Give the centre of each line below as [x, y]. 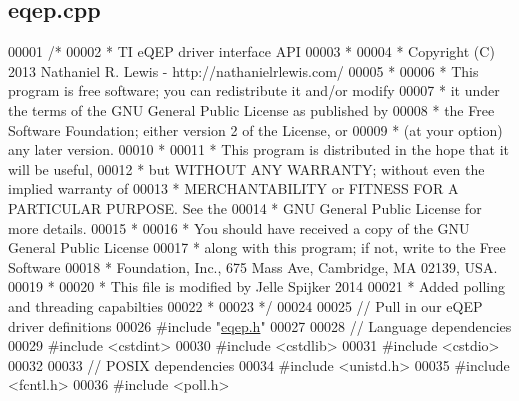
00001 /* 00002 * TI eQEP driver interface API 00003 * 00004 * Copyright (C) [251, 51]
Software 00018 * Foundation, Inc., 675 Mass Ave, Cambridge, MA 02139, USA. [253, 266]
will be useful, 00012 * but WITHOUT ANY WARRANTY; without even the [246, 168]
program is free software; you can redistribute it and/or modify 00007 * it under [254, 90]
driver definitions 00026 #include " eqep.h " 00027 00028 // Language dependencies [260, 325]
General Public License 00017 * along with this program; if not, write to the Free [257, 247]
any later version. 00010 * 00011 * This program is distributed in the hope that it [259, 149]
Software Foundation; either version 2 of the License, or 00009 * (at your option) [255, 129]
